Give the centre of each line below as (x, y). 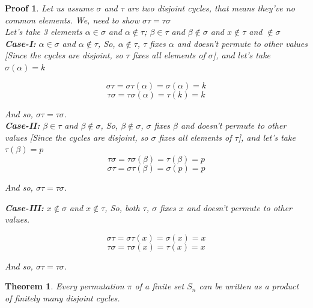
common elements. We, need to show (72, 20)
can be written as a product (249, 286)
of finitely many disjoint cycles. (62, 297)
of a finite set (160, 286)
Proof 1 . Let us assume (49, 8)
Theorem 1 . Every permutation (65, 286)
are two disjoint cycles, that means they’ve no (211, 8)
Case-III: (24, 207)
